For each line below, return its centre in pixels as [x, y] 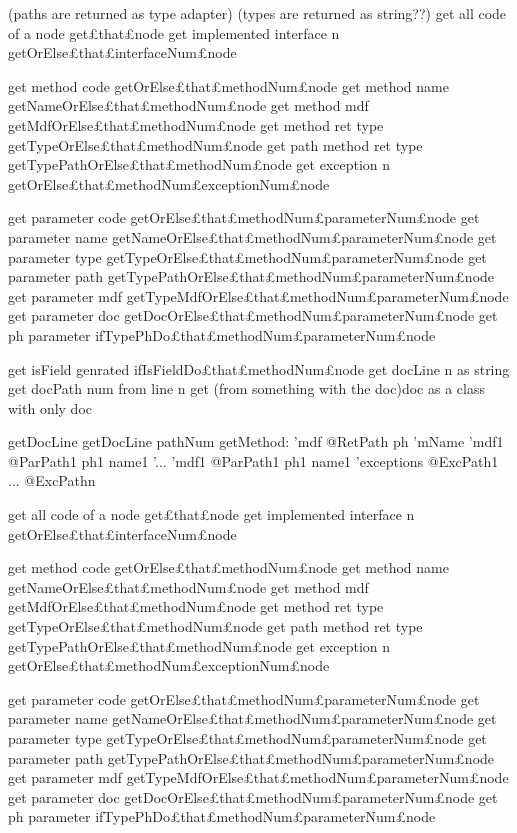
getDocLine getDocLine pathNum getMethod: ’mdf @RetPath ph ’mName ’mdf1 [256, 441]
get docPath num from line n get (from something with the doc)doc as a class [246, 388]
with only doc [50, 407]
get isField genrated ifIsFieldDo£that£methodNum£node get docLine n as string [259, 368]
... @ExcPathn [52, 480]
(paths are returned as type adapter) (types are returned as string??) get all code [257, 13]
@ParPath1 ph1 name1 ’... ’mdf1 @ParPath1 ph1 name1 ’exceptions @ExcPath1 [253, 460]
